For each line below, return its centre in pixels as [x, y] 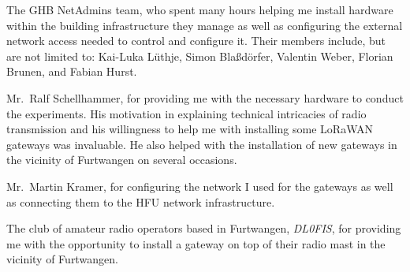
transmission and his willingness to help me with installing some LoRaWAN [190, 129]
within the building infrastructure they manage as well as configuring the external [205, 25]
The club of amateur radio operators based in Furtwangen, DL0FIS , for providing [204, 228]
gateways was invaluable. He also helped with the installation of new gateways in [202, 144]
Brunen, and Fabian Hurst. [72, 71]
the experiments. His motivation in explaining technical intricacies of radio [186, 113]
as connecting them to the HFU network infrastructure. [141, 201]
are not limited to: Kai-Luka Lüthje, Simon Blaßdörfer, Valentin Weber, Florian [200, 56]
